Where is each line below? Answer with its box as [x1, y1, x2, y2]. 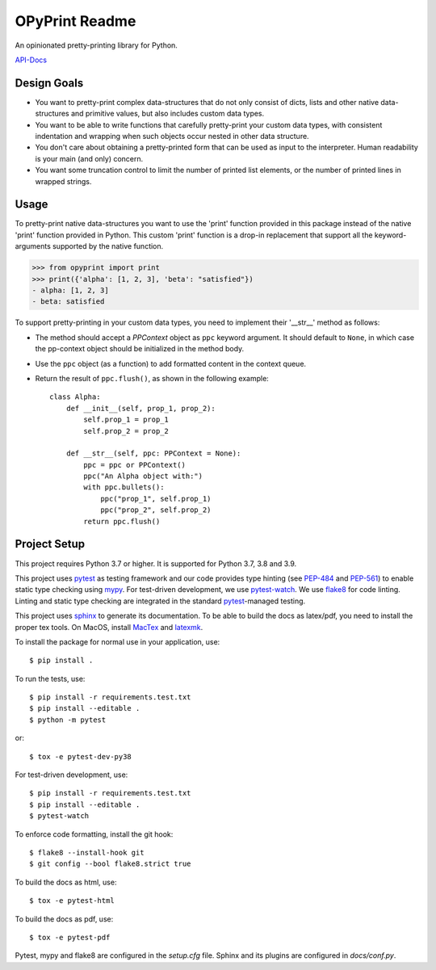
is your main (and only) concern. [35, 153, 144, 163]
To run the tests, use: [15, 674, 86, 683]
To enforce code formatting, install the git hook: [15, 829, 174, 839]
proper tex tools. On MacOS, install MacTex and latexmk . [15, 622, 203, 632]
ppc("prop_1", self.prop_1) [100, 493, 212, 503]
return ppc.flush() [83, 517, 161, 526]
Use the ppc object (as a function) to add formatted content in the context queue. [35, 359, 307, 368]
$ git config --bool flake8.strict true [29, 859, 191, 868]
